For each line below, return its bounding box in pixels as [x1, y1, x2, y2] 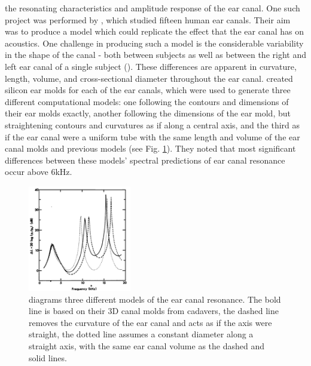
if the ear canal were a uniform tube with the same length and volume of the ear [5, 130, 300, 143]
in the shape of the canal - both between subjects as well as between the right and [5, 48, 306, 61]
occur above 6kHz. [5, 165, 72, 178]
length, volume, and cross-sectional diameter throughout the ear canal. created [5, 72, 293, 84]
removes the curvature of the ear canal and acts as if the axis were [29, 316, 272, 328]
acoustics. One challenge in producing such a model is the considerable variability [5, 36, 304, 49]
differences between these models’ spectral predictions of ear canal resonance [5, 153, 285, 166]
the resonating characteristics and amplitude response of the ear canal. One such [5, 2, 300, 14]
